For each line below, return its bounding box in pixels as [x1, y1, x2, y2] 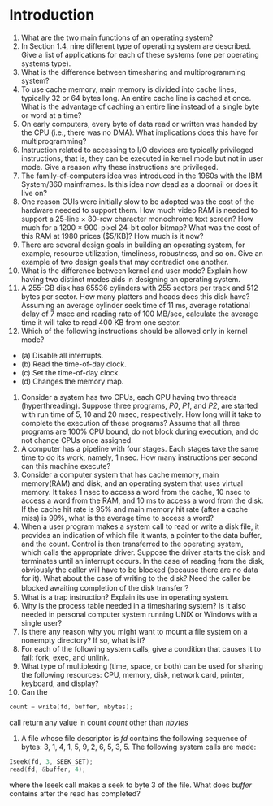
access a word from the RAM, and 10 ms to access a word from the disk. [20, 496, 264, 505]
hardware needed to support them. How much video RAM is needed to [20, 205, 258, 214]
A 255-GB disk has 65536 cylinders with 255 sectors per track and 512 [20, 283, 258, 292]
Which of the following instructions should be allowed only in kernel [20, 326, 248, 336]
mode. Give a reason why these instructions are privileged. [20, 162, 219, 171]
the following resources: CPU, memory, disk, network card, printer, [20, 669, 245, 679]
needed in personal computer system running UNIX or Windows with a [20, 609, 258, 619]
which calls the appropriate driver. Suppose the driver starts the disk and [20, 547, 266, 557]
